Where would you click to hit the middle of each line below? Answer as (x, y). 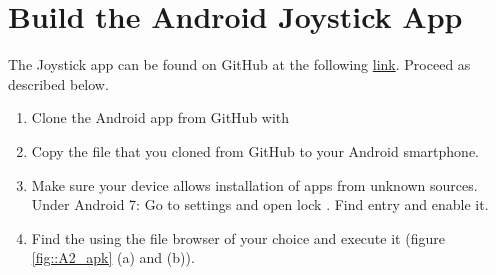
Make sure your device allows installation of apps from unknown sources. (254, 184)
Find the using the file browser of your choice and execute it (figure (238, 237)
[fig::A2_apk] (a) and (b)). (113, 257)
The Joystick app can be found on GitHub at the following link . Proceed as (239, 64)
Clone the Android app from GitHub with (160, 117)
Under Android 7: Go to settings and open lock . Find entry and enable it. (260, 204)
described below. (58, 83)
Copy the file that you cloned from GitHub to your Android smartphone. (255, 150)
